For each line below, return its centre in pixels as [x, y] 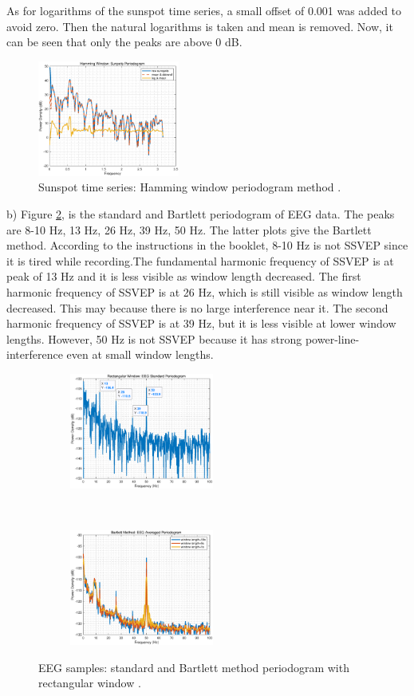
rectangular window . [90, 683]
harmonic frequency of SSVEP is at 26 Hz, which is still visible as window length [205, 291]
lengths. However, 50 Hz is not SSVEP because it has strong [154, 338]
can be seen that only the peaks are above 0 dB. [124, 42]
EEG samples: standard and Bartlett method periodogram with [194, 667]
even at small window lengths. [140, 354]
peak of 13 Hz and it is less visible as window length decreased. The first [184, 276]
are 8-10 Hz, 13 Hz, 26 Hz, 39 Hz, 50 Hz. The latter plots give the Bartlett [189, 229]
